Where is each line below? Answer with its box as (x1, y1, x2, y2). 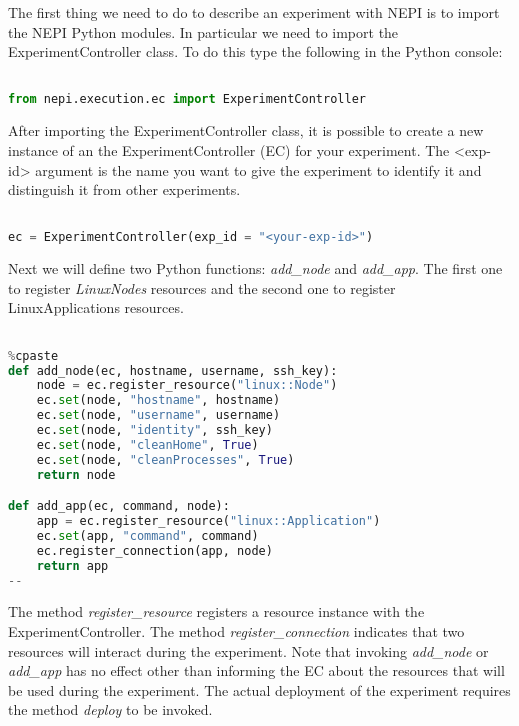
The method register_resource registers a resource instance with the (8, 601, 425, 622)
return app (36, 558, 109, 573)
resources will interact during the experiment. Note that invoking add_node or (8, 640, 489, 661)
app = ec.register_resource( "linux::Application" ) (36, 514, 381, 529)
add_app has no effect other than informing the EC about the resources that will (8, 660, 505, 681)
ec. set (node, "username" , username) (36, 408, 281, 423)
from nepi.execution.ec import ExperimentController (8, 92, 366, 107)
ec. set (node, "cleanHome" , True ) (36, 437, 259, 452)
